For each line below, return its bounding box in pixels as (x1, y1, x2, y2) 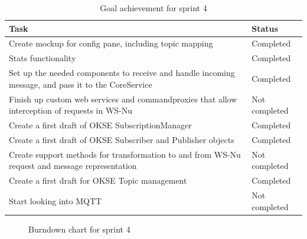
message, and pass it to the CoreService (9, 78, 152, 90)
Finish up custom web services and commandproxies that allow (9, 92, 237, 105)
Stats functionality (9, 52, 76, 64)
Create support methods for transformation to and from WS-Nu (9, 148, 241, 160)
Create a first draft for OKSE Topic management (9, 174, 187, 187)
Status (252, 22, 278, 34)
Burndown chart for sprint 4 (28, 223, 130, 235)
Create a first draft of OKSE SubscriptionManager (9, 119, 192, 131)
